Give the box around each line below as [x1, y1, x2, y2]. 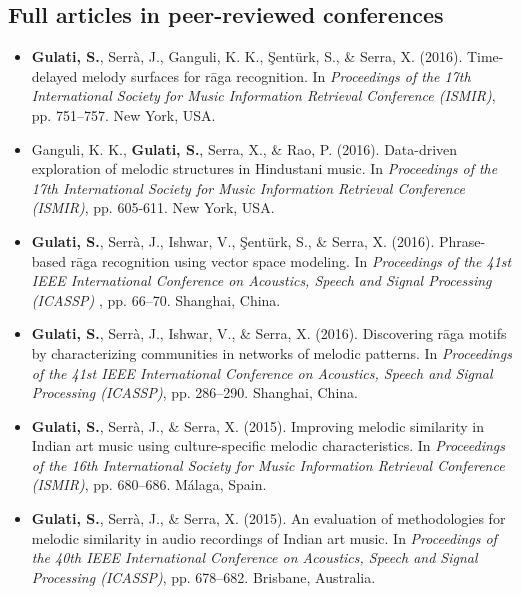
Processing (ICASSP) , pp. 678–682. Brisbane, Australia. [31, 566, 376, 587]
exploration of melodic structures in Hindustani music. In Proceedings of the [31, 158, 498, 179]
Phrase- [438, 230, 486, 251]
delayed [31, 65, 78, 86]
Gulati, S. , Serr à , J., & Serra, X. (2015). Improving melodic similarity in [31, 415, 485, 436]
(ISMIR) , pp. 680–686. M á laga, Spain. [31, 474, 267, 495]
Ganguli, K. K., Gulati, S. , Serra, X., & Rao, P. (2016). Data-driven [31, 138, 458, 159]
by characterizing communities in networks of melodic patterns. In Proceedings [31, 342, 512, 363]
